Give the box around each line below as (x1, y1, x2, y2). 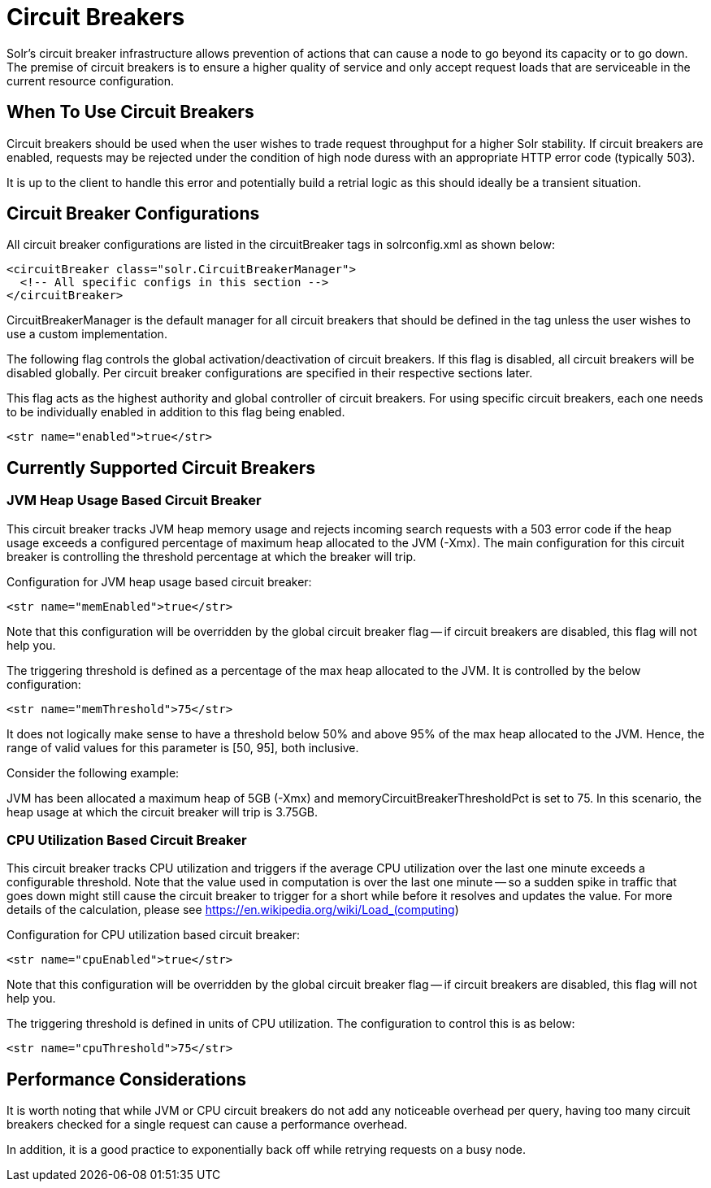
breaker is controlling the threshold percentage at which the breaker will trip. (7, 549, 416, 564)
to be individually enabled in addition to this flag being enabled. (7, 405, 345, 420)
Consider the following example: (7, 765, 180, 780)
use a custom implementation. (7, 327, 167, 342)
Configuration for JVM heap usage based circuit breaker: (7, 574, 312, 589)
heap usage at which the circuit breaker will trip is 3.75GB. (7, 804, 319, 819)
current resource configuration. (7, 73, 175, 88)
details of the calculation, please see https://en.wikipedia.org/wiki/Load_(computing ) (7, 903, 459, 917)
